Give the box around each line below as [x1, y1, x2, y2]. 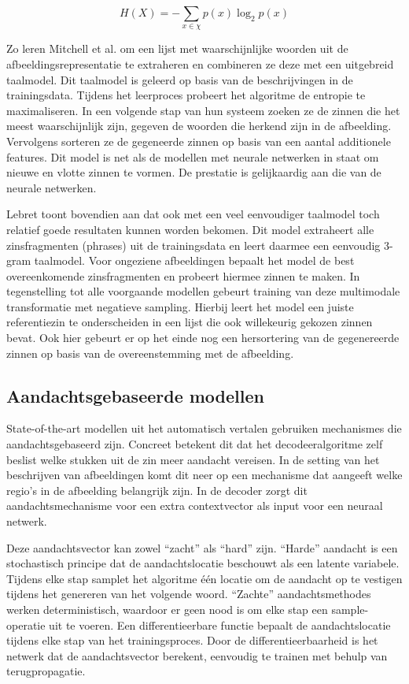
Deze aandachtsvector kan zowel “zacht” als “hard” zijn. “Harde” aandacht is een [6, 539, 398, 556]
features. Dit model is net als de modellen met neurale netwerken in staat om [6, 148, 379, 165]
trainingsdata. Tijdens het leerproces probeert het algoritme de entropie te [6, 87, 366, 103]
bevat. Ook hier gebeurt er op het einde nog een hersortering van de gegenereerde [6, 329, 400, 346]
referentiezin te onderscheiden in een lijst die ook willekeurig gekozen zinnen [6, 314, 373, 330]
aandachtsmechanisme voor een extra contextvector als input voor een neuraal [6, 497, 383, 514]
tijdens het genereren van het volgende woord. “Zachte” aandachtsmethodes [6, 585, 371, 602]
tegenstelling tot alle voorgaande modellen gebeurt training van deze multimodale [6, 283, 400, 299]
